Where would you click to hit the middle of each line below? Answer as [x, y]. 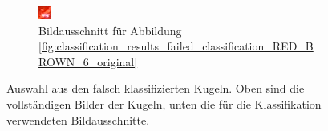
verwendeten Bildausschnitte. [78, 119]
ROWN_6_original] [88, 61]
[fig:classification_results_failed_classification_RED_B [176, 46]
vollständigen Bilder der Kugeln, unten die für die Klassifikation [164, 103]
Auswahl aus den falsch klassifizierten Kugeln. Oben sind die [156, 88]
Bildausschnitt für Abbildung [110, 30]
